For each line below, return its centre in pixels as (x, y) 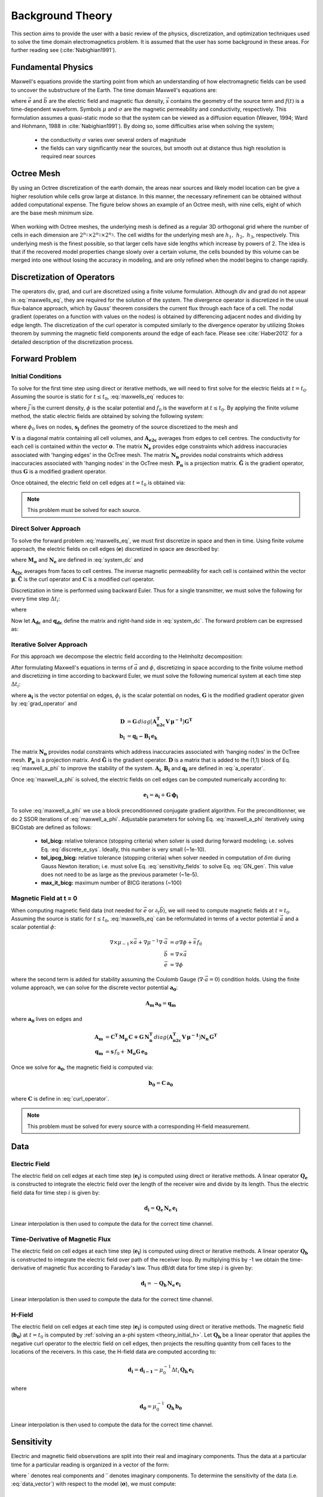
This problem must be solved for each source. (84, 510)
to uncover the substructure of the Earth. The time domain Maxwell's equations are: (114, 90)
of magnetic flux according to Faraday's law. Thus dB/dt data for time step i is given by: (145, 1268)
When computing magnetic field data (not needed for (77, 910)
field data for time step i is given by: (55, 1192)
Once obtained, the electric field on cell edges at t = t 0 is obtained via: (98, 483)
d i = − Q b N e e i (161, 1284)
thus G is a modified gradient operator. (59, 472)
